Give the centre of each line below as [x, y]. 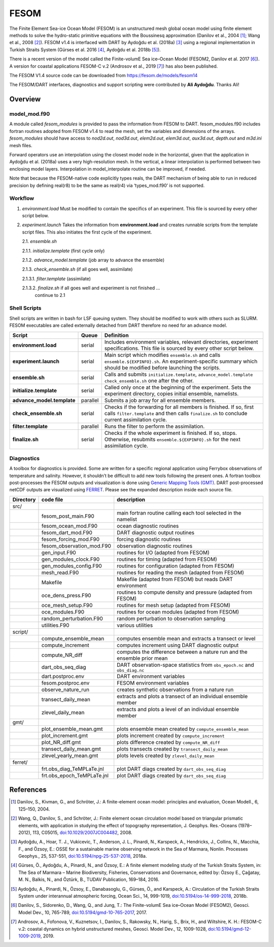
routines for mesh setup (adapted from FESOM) [174, 605]
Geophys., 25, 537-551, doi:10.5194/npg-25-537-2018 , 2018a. [83, 856]
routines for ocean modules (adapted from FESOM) [178, 612]
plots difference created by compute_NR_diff [168, 742]
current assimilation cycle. [136, 420]
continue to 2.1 [50, 295]
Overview [25, 99]
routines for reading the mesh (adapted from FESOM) [181, 572]
